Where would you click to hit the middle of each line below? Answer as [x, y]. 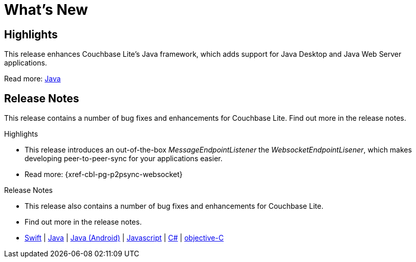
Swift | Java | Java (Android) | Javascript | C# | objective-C [124, 238]
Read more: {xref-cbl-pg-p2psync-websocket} [104, 174]
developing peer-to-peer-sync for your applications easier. [124, 159]
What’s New [46, 10]
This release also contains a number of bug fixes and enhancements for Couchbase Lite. [174, 206]
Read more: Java [32, 79]
